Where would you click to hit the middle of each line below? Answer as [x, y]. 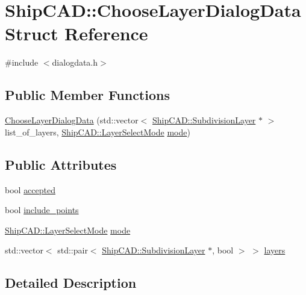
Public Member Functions [87, 95]
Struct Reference [76, 33]
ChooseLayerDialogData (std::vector [72, 120]
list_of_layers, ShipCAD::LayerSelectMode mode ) [98, 132]
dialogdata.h [75, 62]
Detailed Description [71, 283]
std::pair [73, 250]
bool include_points [42, 210]
